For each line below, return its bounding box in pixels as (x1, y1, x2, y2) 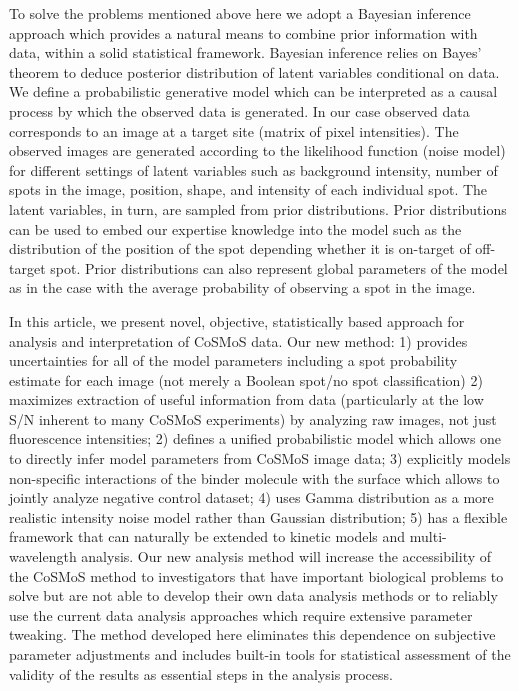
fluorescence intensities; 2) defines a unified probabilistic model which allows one (9, 428, 502, 449)
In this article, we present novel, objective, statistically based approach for (9, 310, 465, 331)
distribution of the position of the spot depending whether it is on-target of (9, 238, 471, 259)
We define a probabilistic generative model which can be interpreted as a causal (9, 81, 498, 102)
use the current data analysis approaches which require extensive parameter (9, 604, 473, 625)
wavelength (9, 546, 77, 567)
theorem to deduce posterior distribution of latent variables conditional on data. (9, 61, 500, 82)
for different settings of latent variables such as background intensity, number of (9, 159, 498, 180)
